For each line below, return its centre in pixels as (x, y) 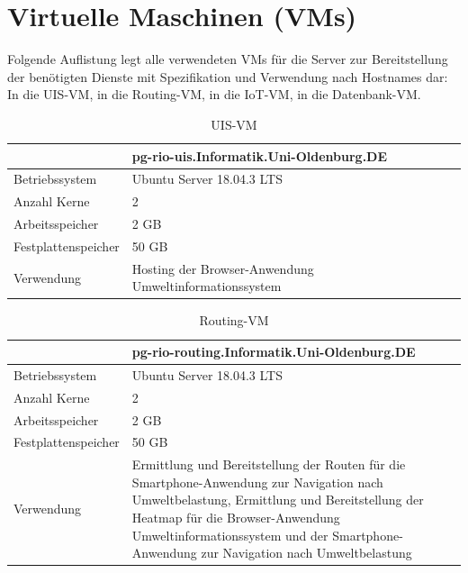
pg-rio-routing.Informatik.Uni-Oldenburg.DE (274, 351)
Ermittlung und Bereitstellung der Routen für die (269, 464)
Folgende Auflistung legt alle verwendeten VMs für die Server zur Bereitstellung (228, 59)
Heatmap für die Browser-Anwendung (236, 517)
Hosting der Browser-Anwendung (223, 268)
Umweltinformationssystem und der (230, 535)
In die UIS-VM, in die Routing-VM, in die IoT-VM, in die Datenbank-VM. (214, 94)
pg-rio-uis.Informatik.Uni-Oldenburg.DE (260, 155)
